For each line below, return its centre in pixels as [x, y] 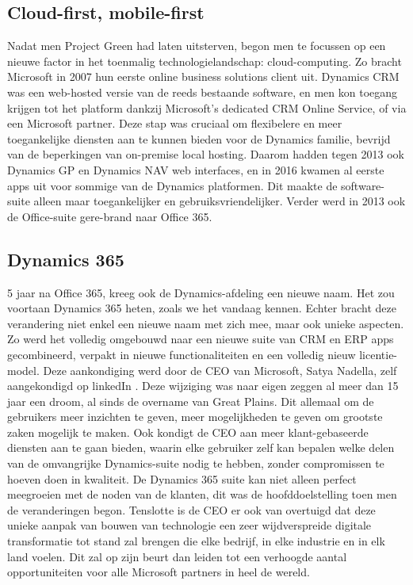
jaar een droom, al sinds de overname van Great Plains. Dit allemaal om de [191, 401]
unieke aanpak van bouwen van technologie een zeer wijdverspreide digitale [189, 525]
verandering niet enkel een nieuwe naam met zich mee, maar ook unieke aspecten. [206, 323]
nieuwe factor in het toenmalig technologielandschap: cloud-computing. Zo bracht [205, 61]
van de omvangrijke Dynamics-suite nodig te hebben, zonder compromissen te [196, 463]
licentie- [379, 354]
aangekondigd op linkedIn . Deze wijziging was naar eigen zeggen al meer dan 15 [203, 386]
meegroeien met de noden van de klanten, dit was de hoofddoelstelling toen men [202, 494]
